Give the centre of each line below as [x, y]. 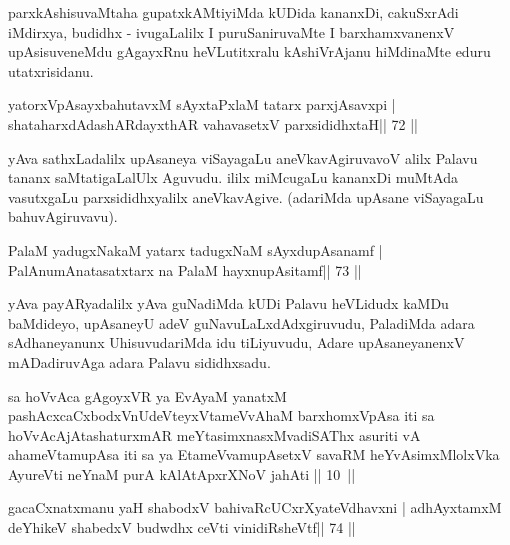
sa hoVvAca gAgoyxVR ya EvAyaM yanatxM [147, 395]
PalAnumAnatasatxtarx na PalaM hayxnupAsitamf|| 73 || [185, 269]
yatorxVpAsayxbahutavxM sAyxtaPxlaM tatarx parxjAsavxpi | [202, 104]
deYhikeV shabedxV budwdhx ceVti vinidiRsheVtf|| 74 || [182, 527]
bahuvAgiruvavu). [63, 216]
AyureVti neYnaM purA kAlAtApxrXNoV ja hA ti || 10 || [182, 473]
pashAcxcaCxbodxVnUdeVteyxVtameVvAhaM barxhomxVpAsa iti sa [221, 415]
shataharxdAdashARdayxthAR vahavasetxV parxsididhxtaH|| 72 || [213, 123]
